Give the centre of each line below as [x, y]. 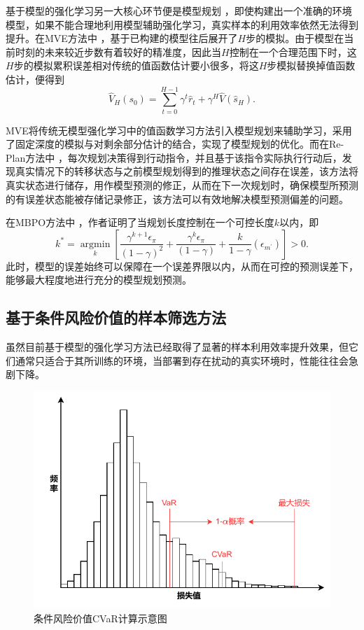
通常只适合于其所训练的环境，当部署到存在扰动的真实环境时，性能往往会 [182, 360]
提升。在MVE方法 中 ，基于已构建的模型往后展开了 [122, 38]
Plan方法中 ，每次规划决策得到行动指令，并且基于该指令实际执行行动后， [174, 157]
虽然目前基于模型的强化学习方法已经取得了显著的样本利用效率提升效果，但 [177, 347]
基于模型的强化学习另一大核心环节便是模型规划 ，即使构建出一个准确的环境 [179, 10]
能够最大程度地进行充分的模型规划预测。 [99, 280]
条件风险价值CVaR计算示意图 [100, 618]
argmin [95, 244]
